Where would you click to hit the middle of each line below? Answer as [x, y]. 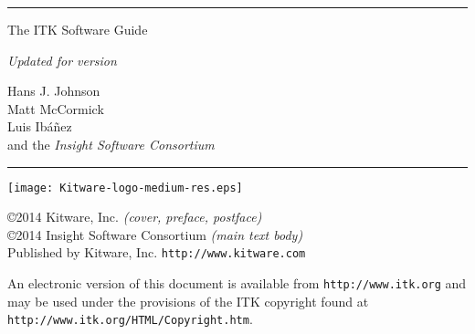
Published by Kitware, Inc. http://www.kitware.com [157, 252]
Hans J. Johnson [54, 91]
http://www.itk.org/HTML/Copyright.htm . [130, 319]
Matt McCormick [56, 108]
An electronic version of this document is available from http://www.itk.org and [237, 283]
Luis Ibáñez [40, 126]
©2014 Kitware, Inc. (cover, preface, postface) [135, 217]
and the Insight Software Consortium [111, 144]
